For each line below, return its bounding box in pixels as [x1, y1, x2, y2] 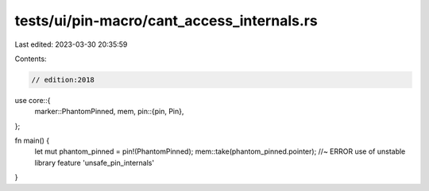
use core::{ [14, 95, 51, 105]
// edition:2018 [31, 75, 95, 84]
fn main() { [14, 136, 50, 146]
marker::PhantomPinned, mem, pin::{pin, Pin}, [34, 107, 184, 117]
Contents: [14, 54, 47, 63]
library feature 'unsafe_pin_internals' [34, 158, 155, 167]
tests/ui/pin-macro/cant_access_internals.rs [14, 12, 318, 29]
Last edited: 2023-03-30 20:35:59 [14, 40, 128, 49]
